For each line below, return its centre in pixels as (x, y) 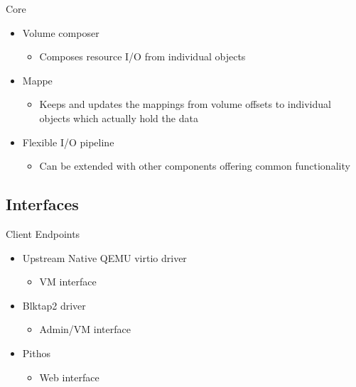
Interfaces (42, 204)
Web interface (69, 377)
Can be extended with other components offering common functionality (195, 166)
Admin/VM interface (85, 329)
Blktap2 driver (54, 305)
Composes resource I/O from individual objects (142, 56)
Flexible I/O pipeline (68, 142)
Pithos (36, 353)
